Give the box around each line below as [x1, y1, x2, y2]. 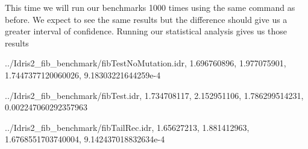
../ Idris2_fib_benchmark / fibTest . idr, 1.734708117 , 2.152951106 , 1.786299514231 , [5, 89, 304, 101]
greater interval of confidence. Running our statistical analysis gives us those [5, 25, 287, 37]
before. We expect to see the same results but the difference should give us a [5, 13, 288, 25]
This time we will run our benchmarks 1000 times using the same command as [5, 1, 295, 13]
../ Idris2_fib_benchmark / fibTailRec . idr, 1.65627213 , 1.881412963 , [5, 121, 250, 133]
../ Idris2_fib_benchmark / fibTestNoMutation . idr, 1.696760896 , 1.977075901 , [5, 57, 286, 69]
